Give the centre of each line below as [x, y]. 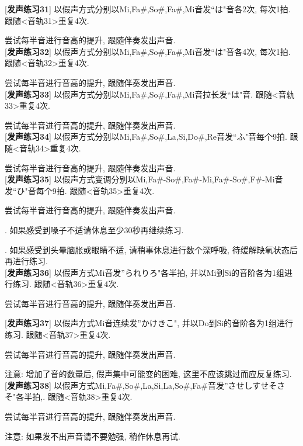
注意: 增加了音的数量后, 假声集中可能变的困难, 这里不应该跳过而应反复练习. [148, 374]
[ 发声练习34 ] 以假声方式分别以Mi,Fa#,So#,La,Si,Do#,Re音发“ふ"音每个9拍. [146, 136]
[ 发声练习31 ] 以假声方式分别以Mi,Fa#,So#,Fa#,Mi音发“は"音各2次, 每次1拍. [148, 9]
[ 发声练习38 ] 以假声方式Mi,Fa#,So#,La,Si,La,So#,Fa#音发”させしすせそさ [145, 385]
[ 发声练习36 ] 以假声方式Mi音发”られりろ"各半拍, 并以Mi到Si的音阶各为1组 [145, 272]
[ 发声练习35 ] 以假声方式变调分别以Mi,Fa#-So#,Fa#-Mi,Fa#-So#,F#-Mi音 [144, 179]
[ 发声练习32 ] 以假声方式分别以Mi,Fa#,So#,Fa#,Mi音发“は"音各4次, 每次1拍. [148, 51]
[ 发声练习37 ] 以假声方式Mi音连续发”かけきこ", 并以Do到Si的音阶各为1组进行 [149, 323]
